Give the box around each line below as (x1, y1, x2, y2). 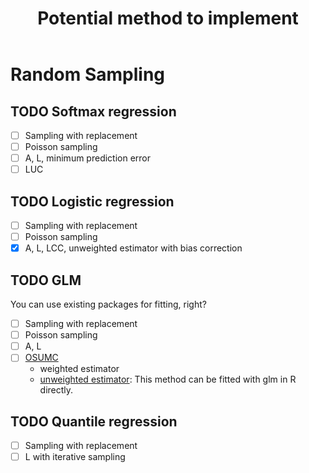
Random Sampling (10, 63, 166, 86)
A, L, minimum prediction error (24, 152, 152, 164)
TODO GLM (10, 272, 82, 289)
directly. (39, 384, 74, 396)
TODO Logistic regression (10, 193, 175, 210)
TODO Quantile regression (10, 413, 178, 430)
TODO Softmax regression (10, 103, 177, 120)
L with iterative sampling (24, 451, 126, 463)
